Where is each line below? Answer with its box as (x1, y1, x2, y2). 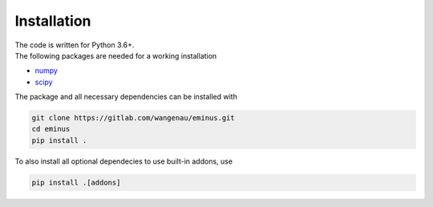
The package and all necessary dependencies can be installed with (14, 92, 238, 102)
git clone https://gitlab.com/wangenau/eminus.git (31, 113, 236, 123)
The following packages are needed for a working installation (14, 51, 217, 60)
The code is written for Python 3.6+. (14, 40, 135, 50)
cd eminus (31, 124, 71, 134)
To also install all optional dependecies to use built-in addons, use (14, 156, 233, 166)
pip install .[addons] (31, 177, 121, 187)
